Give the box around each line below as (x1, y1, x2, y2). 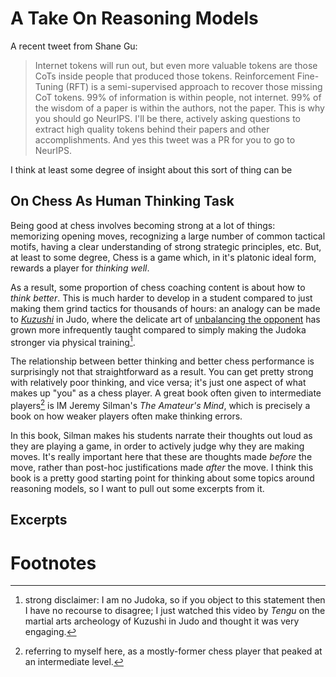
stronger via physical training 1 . (10, 334, 136, 348)
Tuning (34, 80, 64, 92)
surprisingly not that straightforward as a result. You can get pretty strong (10, 366, 314, 378)
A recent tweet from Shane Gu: (10, 40, 138, 52)
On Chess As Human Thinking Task (10, 193, 235, 210)
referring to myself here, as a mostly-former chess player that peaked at (24, 645, 323, 657)
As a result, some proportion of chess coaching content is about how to (10, 281, 306, 293)
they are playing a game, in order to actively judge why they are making (10, 440, 305, 452)
